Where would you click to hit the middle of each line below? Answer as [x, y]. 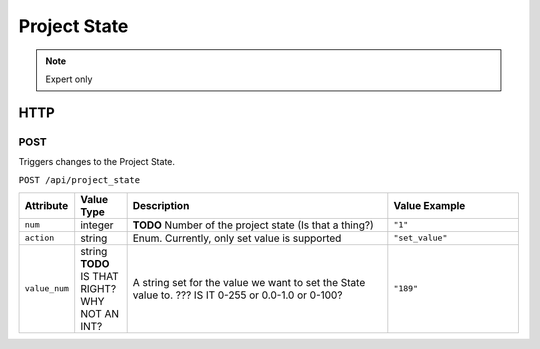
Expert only [69, 79]
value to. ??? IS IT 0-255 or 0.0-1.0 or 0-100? [237, 295]
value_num [47, 288]
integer [97, 225]
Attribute [46, 205]
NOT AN [100, 313]
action [39, 238]
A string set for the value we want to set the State [249, 282]
